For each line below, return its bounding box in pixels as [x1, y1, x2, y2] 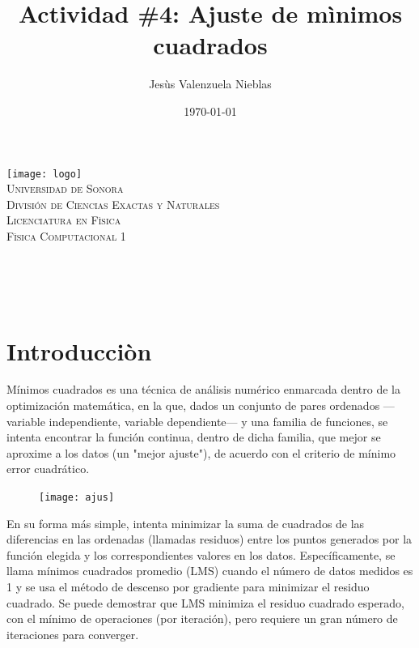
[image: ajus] [39, 492, 115, 503]
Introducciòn [6, 334, 152, 367]
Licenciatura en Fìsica [6, 211, 121, 228]
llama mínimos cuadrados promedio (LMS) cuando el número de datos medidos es [6, 562, 413, 579]
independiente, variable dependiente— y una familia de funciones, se [49, 412, 388, 429]
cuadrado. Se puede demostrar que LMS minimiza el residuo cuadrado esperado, [6, 594, 404, 611]
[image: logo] [6, 168, 83, 180]
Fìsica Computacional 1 [6, 227, 126, 244]
